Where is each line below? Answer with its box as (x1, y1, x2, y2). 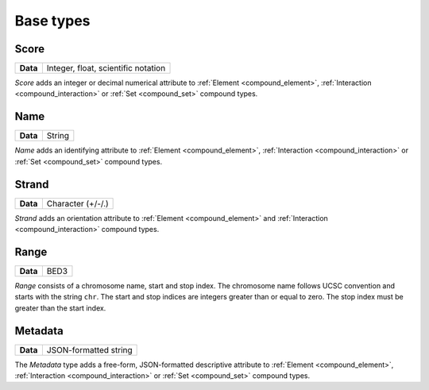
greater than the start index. (14, 303, 106, 313)
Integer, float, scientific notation (46, 63, 166, 74)
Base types (14, 12, 91, 29)
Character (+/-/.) (46, 198, 109, 209)
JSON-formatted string (46, 344, 133, 355)
